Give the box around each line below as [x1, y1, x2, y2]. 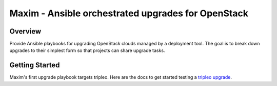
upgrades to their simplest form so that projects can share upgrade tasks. [9, 47, 165, 53]
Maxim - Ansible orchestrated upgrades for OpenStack [9, 8, 249, 19]
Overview [9, 27, 42, 36]
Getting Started [9, 61, 60, 70]
